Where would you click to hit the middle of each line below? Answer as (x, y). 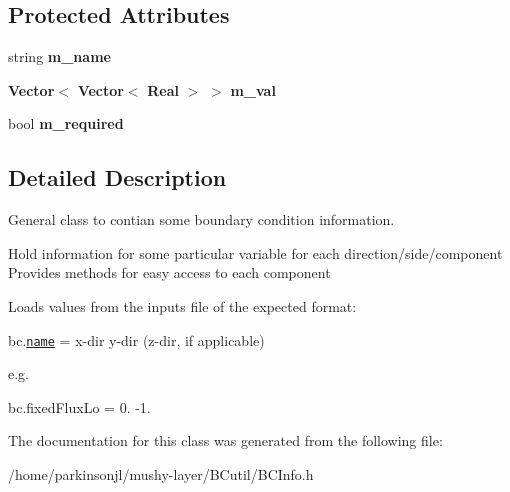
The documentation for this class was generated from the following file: (225, 440)
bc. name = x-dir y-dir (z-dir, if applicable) (136, 339)
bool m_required (66, 123)
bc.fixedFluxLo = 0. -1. (79, 406)
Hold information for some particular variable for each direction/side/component (255, 252)
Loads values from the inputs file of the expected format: (182, 305)
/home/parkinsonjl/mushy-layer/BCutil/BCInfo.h (161, 474)
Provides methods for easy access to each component (169, 272)
